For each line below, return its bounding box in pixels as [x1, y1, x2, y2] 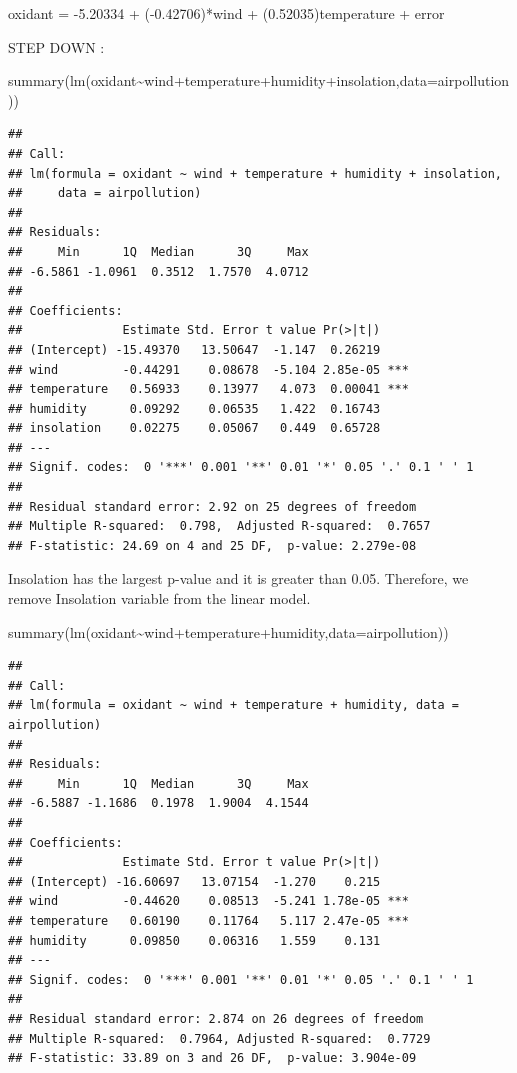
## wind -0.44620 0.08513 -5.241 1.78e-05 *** [8, 894, 409, 909]
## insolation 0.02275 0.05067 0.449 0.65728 [8, 421, 381, 436]
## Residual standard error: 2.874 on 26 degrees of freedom [8, 1011, 424, 1026]
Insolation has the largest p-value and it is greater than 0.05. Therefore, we [8, 568, 469, 589]
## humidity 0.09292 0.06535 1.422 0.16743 [8, 401, 381, 416]
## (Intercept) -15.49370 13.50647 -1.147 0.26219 [8, 342, 381, 357]
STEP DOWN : [8, 36, 105, 57]
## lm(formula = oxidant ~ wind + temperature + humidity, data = [8, 698, 460, 713]
